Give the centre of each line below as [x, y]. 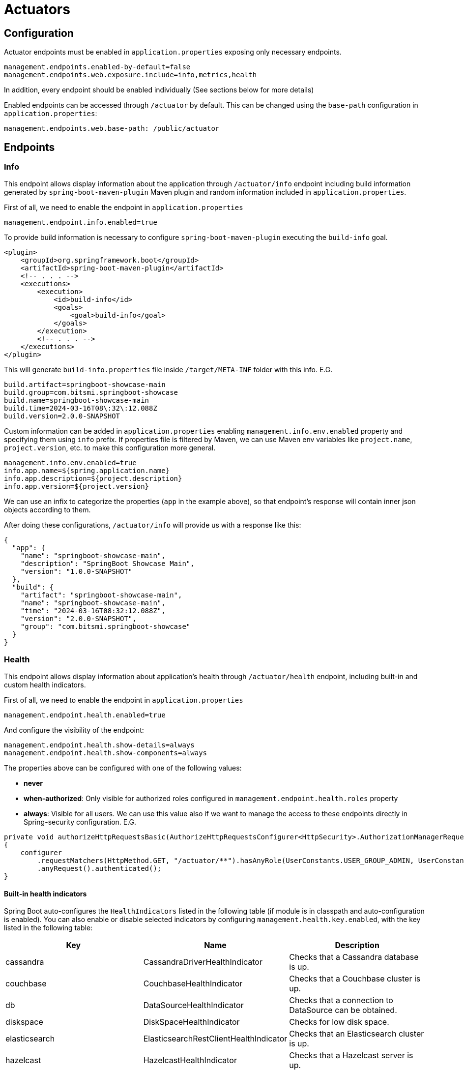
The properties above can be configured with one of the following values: [123, 768]
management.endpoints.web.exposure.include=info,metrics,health [130, 75]
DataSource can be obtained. [343, 1010]
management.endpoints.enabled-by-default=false [97, 67]
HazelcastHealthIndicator [190, 1060]
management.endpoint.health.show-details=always [99, 745]
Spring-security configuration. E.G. [80, 822]
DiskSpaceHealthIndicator [191, 1022]
